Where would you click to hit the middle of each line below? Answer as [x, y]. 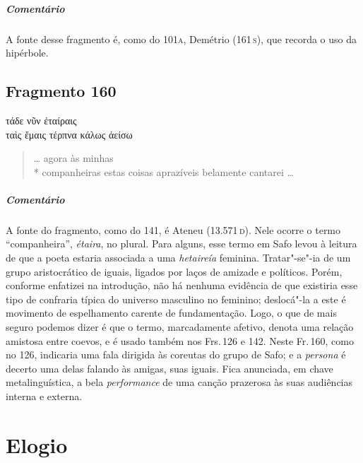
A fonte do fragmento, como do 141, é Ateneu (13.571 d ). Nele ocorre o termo [173, 229]
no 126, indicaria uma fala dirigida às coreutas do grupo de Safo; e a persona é [176, 354]
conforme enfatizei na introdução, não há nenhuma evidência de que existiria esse [182, 285]
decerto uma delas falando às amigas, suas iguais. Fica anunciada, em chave [169, 368]
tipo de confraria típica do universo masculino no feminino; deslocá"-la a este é [176, 299]
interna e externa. [44, 396]
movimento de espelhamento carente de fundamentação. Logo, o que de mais [171, 313]
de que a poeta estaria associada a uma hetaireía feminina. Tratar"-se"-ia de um [178, 258]
